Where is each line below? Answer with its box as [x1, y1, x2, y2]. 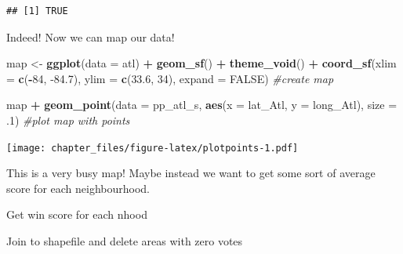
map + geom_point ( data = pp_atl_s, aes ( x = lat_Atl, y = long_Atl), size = [6, 96, 398, 113]
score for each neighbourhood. [6, 180, 150, 196]
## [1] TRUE [6, 5, 68, 16]
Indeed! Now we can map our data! [6, 28, 175, 45]
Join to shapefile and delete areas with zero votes [6, 233, 243, 249]
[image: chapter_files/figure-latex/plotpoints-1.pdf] [6, 142, 299, 154]
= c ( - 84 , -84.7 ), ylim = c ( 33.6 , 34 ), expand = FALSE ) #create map [6, 70, 334, 86]
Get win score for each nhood [6, 206, 147, 223]
